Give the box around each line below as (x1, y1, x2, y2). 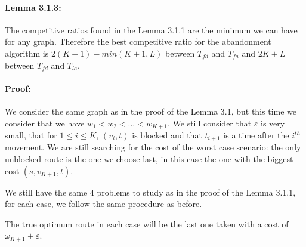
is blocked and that (132, 129, 202, 141)
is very (261, 116, 285, 129)
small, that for (5, 129, 57, 141)
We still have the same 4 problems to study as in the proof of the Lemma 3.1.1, (5, 186, 296, 198)
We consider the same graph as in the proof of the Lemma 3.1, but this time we (5, 104, 297, 117)
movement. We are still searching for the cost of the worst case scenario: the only (5, 141, 301, 153)
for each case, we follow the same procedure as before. (5, 197, 202, 210)
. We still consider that (168, 116, 252, 129)
